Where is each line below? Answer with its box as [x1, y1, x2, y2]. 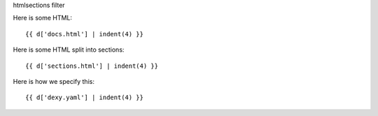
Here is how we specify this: [13, 77, 94, 85]
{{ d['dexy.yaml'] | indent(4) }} [25, 94, 143, 101]
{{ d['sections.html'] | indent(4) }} [25, 61, 159, 70]
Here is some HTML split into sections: [13, 45, 125, 54]
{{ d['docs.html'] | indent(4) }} [25, 30, 143, 38]
